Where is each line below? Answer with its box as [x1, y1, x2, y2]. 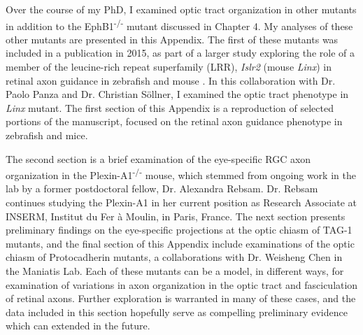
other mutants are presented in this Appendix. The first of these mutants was [6, 31, 339, 46]
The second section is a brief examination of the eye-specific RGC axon [6, 151, 311, 166]
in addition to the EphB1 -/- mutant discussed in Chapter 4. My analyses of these [6, 16, 353, 33]
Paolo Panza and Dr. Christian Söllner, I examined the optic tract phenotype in [6, 87, 349, 101]
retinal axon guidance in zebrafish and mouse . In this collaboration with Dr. [6, 73, 336, 87]
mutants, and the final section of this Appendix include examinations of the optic [6, 236, 355, 250]
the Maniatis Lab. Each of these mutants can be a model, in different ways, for [6, 264, 344, 278]
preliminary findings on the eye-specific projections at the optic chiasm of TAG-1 [6, 222, 353, 237]
